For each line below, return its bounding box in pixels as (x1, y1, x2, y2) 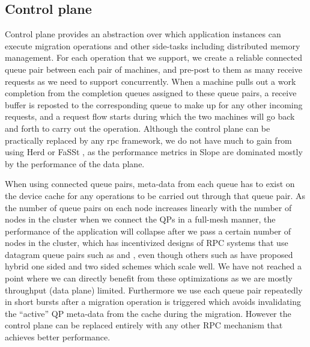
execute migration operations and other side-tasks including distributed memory (5, 39, 300, 52)
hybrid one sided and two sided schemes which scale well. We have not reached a (5, 260, 302, 272)
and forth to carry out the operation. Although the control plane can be (5, 121, 270, 134)
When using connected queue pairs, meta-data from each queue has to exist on (5, 177, 295, 190)
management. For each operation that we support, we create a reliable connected (5, 51, 303, 64)
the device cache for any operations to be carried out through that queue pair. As (5, 189, 306, 201)
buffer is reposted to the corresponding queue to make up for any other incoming (5, 98, 303, 111)
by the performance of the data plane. (5, 157, 145, 170)
